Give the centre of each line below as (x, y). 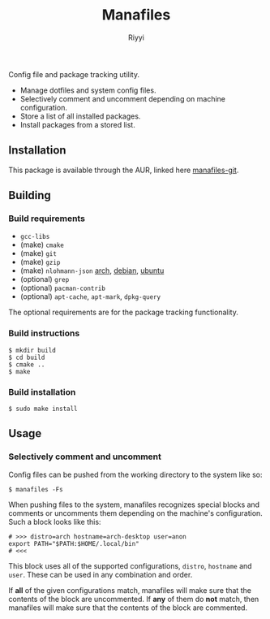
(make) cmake (42, 245)
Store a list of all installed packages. (80, 116)
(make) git (38, 253)
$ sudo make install (43, 409)
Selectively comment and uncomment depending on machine (122, 98)
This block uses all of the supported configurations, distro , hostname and (131, 565)
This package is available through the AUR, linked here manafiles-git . (124, 170)
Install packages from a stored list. (77, 124)
